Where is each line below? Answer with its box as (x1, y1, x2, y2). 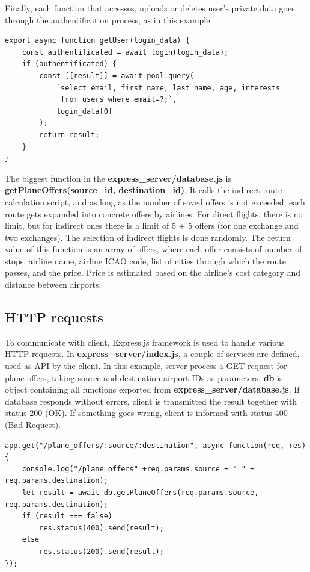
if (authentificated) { (22, 60, 117, 69)
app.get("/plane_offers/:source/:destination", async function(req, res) (5, 441, 306, 450)
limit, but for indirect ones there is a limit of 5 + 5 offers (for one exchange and (5, 219, 299, 232)
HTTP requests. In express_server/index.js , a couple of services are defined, (5, 347, 300, 360)
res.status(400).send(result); (39, 523, 164, 532)
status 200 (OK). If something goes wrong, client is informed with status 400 (5, 406, 288, 419)
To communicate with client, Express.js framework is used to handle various (5, 335, 285, 348)
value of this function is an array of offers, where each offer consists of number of (5, 243, 302, 255)
